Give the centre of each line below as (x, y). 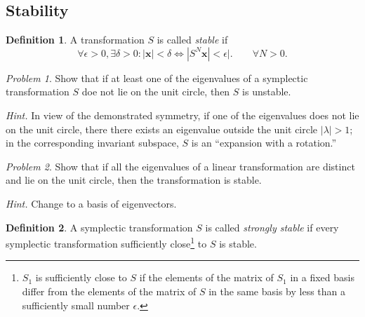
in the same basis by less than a (277, 291)
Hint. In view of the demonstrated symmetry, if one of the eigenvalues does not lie (182, 115)
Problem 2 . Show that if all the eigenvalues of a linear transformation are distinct (180, 166)
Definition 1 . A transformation (75, 40)
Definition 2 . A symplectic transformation (99, 227)
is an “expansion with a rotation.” (264, 143)
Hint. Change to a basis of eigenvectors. (91, 203)
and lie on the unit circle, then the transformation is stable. (134, 180)
